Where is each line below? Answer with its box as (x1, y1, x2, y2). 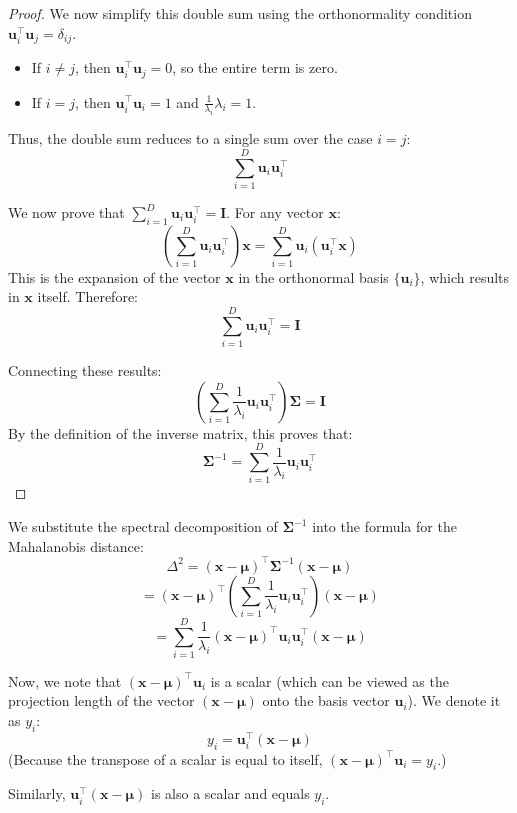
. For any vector (226, 202, 324, 222)
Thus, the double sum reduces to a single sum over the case (8, 128, 373, 149)
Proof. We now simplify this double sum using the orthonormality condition (8, 3, 472, 23)
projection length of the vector (8, 690, 195, 711)
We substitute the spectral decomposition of (8, 516, 278, 537)
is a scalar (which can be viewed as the (210, 670, 449, 691)
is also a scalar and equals (151, 783, 310, 804)
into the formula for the (312, 516, 457, 537)
